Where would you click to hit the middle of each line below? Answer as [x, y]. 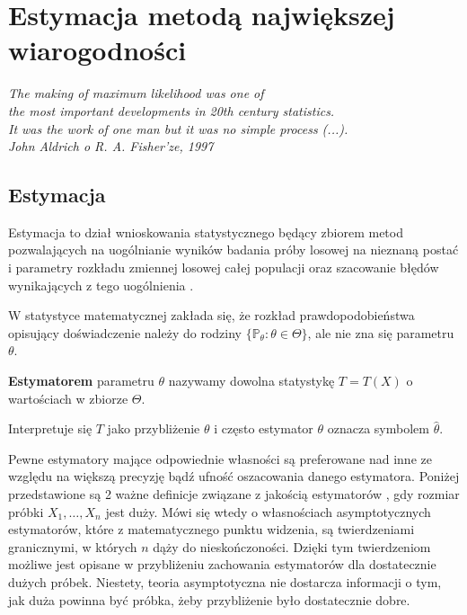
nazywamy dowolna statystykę [251, 381]
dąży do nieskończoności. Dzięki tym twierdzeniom [292, 546]
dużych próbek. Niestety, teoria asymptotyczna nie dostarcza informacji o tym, [225, 581]
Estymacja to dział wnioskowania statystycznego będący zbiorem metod [206, 232]
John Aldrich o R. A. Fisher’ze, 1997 [111, 146]
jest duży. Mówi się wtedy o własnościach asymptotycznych [268, 511]
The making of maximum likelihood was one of [136, 93]
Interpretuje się [50, 428]
